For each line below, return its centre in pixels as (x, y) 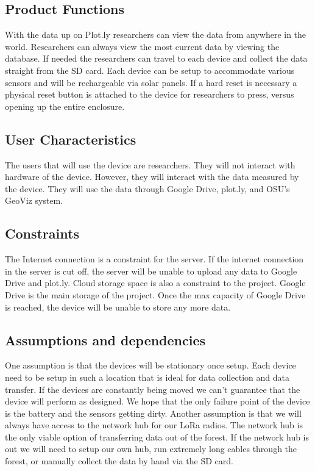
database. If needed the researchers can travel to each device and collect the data (156, 58)
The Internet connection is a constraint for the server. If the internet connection (154, 259)
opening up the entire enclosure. (65, 106)
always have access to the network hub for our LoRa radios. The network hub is (154, 425)
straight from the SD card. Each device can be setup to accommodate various (150, 70)
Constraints (42, 233)
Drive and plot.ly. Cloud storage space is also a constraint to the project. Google (155, 283)
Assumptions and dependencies (105, 340)
